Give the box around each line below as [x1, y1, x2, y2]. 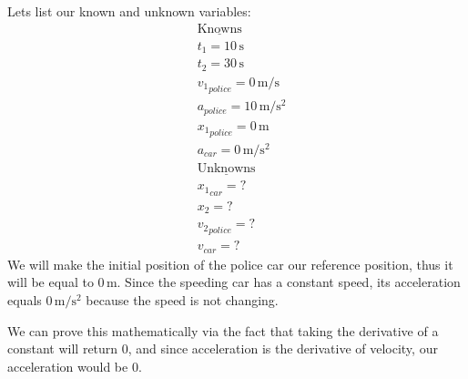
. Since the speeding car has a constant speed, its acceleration [117, 272, 461, 292]
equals [7, 291, 42, 310]
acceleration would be [7, 356, 128, 375]
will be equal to [7, 272, 94, 292]
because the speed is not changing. [86, 291, 279, 310]
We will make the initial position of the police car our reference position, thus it [7, 254, 453, 273]
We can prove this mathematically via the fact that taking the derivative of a [7, 321, 439, 340]
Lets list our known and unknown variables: [7, 2, 251, 20]
